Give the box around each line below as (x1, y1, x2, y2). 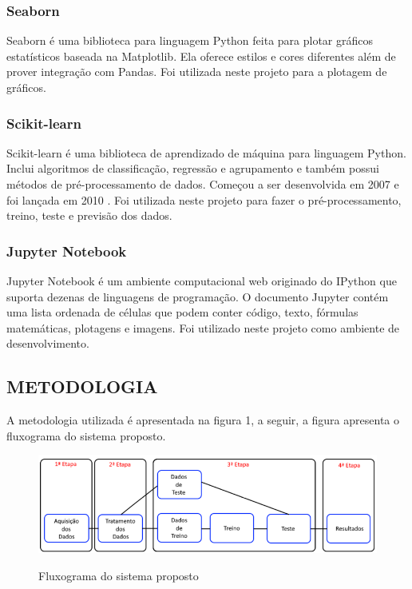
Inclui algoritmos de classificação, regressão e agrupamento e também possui (6, 160, 379, 177)
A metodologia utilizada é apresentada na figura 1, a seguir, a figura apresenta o (6, 412, 399, 428)
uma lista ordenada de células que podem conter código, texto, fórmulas (6, 304, 359, 320)
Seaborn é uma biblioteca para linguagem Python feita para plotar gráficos (6, 32, 374, 49)
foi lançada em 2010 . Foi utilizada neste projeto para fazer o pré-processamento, (6, 191, 402, 208)
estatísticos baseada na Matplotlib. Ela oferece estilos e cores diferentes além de (6, 47, 396, 64)
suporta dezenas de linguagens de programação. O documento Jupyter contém (6, 288, 389, 304)
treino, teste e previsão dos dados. (6, 207, 172, 224)
